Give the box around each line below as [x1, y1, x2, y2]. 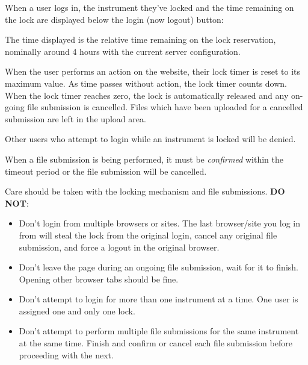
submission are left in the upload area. [5, 112, 146, 125]
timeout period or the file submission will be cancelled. [5, 164, 207, 177]
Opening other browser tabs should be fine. [19, 272, 179, 285]
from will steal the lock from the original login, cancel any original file [19, 228, 277, 241]
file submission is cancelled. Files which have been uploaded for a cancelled [27, 101, 303, 113]
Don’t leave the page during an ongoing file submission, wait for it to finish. [19, 261, 298, 273]
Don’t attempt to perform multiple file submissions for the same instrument [19, 325, 299, 337]
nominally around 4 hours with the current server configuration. [5, 45, 241, 57]
